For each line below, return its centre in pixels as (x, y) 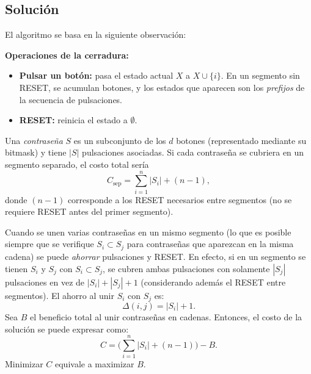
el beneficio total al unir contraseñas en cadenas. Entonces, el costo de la (166, 316)
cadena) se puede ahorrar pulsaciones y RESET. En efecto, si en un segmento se (155, 256)
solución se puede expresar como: (67, 329)
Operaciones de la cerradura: (67, 55)
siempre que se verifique (49, 244)
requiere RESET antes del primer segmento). (89, 211)
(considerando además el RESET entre (213, 282)
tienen (16, 268)
